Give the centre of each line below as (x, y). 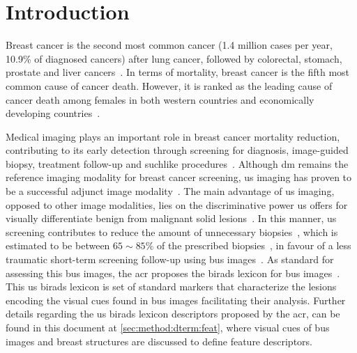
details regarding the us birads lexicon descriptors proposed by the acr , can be (173, 314)
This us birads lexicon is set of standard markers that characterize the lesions (171, 287)
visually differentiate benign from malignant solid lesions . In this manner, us (171, 218)
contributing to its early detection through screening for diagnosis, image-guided (177, 150)
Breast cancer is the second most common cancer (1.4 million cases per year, (169, 45)
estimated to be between (58, 245)
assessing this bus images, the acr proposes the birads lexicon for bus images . (173, 273)
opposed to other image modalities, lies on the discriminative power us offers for (177, 204)
